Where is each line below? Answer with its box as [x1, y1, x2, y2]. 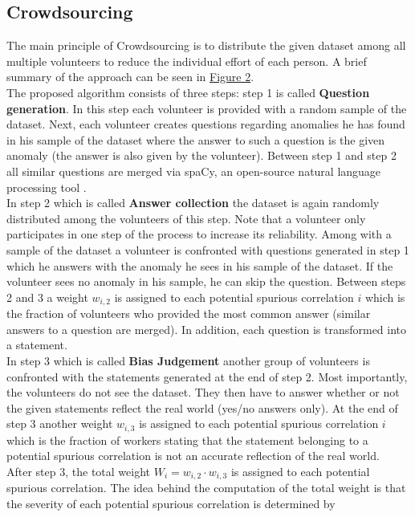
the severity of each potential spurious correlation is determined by [6, 495, 336, 511]
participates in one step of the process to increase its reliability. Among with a [6, 226, 392, 242]
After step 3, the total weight [6, 462, 150, 479]
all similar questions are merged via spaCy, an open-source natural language [6, 162, 381, 179]
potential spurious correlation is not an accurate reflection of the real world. [6, 447, 380, 464]
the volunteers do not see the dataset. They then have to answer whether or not [6, 384, 400, 401]
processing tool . [6, 178, 87, 195]
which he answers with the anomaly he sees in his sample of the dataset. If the [6, 257, 393, 274]
